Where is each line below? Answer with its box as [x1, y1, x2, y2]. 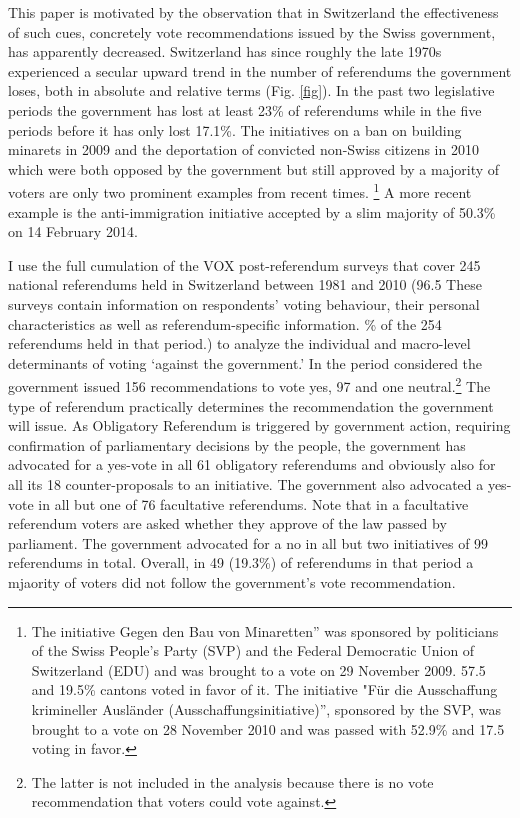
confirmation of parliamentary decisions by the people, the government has [8, 434, 466, 455]
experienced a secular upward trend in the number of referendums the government [8, 60, 512, 81]
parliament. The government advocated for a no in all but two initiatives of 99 [8, 532, 489, 553]
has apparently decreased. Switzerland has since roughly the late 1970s [8, 41, 442, 62]
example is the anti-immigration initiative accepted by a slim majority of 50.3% [8, 201, 496, 222]
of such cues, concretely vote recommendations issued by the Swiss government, [8, 21, 496, 42]
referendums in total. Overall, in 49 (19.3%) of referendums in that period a [8, 552, 474, 573]
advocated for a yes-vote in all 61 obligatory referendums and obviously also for [8, 454, 496, 475]
